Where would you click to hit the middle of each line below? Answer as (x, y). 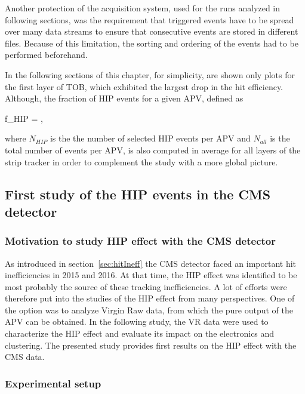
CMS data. (25, 357)
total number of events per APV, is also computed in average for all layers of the (153, 150)
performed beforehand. (46, 55)
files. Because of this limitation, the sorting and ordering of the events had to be (152, 43)
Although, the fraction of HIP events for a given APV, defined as (124, 98)
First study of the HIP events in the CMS (138, 194)
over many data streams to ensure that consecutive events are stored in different (152, 31)
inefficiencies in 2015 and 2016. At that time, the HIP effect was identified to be (151, 275)
